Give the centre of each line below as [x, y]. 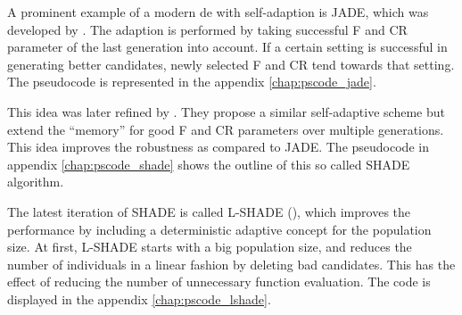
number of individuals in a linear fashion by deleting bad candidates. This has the [231, 264]
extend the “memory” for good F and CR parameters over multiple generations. [226, 129]
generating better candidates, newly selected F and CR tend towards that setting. [231, 64]
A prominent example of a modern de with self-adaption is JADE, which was [218, 12]
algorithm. [36, 182]
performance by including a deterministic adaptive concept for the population [219, 229]
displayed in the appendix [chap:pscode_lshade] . [139, 298]
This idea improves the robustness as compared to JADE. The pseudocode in [218, 147]
